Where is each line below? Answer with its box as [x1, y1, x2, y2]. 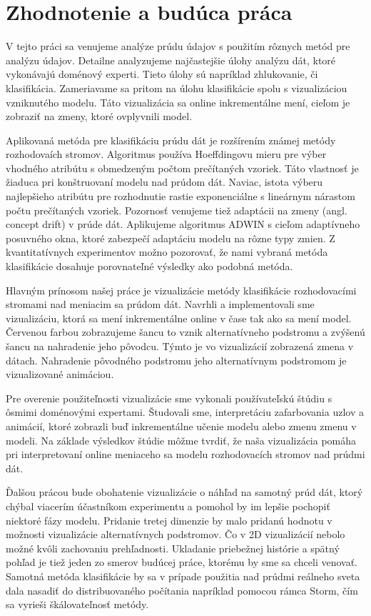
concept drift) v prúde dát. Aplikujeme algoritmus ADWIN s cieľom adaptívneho [6, 217, 360, 232]
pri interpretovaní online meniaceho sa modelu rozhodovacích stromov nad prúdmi [6, 447, 365, 462]
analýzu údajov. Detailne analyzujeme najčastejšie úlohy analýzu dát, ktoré [6, 52, 336, 67]
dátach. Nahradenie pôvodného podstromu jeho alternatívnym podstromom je [6, 352, 347, 367]
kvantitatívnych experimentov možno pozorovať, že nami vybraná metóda [6, 244, 328, 259]
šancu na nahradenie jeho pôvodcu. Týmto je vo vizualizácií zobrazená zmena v [6, 339, 354, 353]
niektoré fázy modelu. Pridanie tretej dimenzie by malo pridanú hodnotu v [6, 512, 332, 527]
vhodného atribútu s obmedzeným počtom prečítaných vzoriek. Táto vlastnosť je [6, 160, 359, 175]
